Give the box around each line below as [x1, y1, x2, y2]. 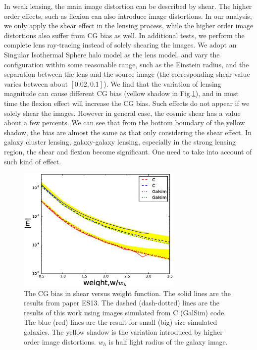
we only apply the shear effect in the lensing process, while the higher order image [4, 20, 254, 31]
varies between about [4, 78, 68, 89]
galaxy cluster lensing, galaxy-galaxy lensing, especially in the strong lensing [4, 137, 236, 147]
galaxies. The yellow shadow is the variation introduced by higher [24, 327, 223, 337]
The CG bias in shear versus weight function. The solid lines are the [24, 288, 231, 298]
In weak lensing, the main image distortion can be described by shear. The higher [4, 1, 252, 11]
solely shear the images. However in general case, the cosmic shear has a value [4, 107, 241, 118]
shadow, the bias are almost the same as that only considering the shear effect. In [4, 127, 252, 137]
